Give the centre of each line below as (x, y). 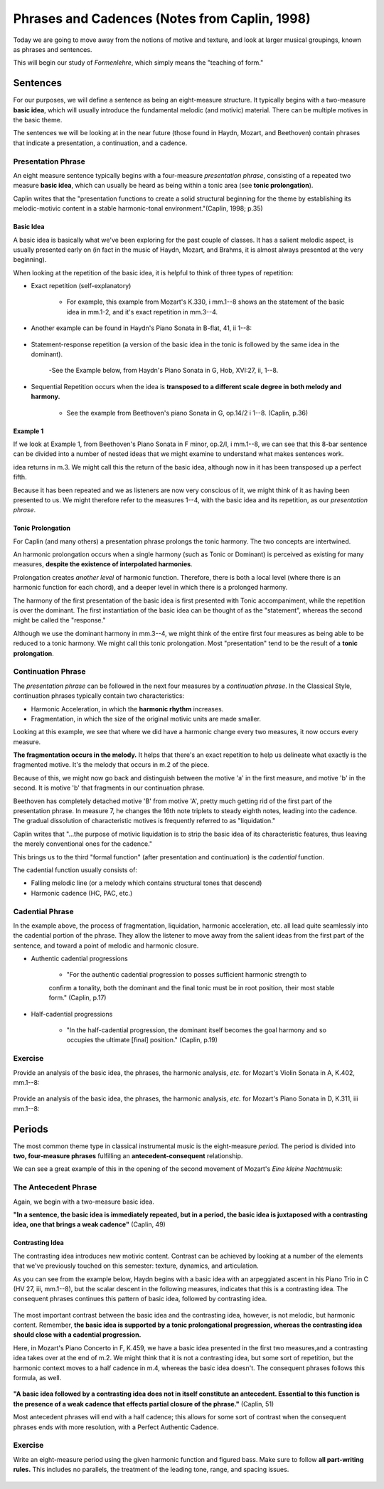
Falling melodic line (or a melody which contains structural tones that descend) (146, 883)
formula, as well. (37, 1378)
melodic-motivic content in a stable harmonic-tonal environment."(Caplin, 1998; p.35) (138, 208)
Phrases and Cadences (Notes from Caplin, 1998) (162, 18)
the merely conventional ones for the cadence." (83, 844)
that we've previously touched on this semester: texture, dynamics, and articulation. (136, 1266)
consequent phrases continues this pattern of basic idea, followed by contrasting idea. (140, 1299)
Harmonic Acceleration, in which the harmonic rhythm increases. (127, 709)
